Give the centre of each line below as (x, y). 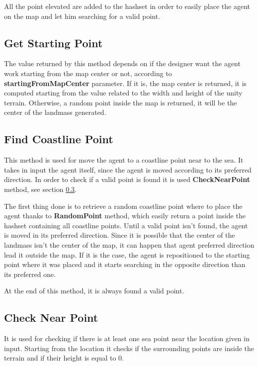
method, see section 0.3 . (40, 189)
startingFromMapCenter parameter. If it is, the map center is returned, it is (126, 83)
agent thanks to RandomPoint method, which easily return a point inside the (125, 216)
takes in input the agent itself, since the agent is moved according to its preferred (128, 169)
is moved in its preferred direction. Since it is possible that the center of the (120, 235)
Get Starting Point (53, 43)
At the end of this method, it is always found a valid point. (94, 291)
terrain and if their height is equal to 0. (64, 358)
